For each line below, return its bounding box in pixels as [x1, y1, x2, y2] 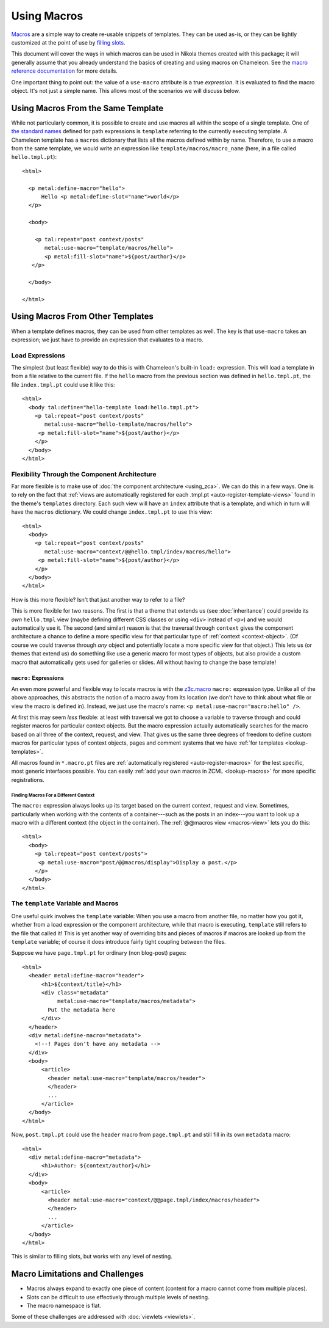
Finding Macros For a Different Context [11, 792, 95, 798]
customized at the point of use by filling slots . [11, 38, 126, 46]
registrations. [11, 776, 45, 783]
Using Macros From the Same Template [11, 103, 164, 113]
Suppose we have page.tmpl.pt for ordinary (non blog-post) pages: [11, 949, 187, 957]
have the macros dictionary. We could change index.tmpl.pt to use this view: [11, 508, 213, 516]
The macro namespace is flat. [26, 1302, 102, 1309]
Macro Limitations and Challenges [11, 1269, 144, 1279]
